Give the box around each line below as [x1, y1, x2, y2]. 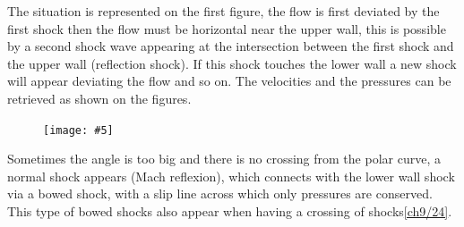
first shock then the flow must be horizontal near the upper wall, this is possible [7, 19, 446, 38]
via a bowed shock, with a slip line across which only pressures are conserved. [7, 184, 433, 203]
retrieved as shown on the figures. [7, 88, 192, 107]
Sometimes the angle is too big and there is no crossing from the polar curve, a [7, 149, 441, 168]
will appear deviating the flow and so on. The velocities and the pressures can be [7, 71, 451, 90]
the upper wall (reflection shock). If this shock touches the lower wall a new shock [7, 54, 457, 72]
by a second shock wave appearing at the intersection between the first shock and [7, 37, 454, 55]
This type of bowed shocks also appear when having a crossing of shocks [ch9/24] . [7, 202, 452, 220]
